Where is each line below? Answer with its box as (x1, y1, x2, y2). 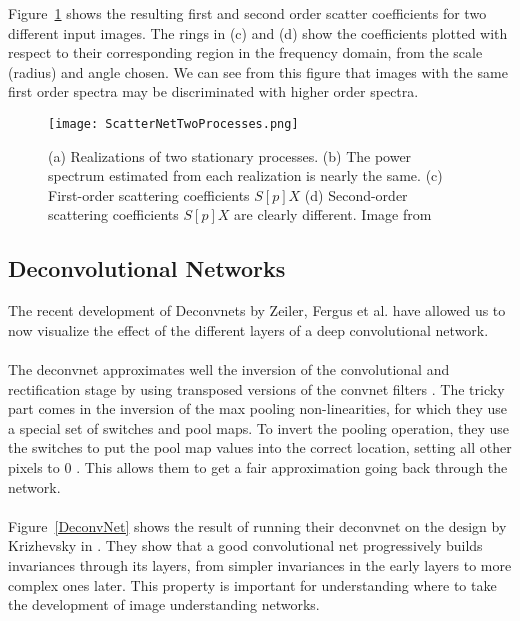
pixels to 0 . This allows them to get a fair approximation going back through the (8, 456, 508, 477)
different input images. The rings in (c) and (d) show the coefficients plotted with (8, 22, 508, 43)
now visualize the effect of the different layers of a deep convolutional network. (8, 319, 489, 340)
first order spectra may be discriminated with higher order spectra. (8, 81, 419, 102)
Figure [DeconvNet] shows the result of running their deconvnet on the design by (8, 515, 507, 536)
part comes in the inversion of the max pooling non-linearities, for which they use (8, 398, 508, 419)
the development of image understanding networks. (8, 594, 320, 615)
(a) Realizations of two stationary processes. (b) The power (48, 145, 412, 166)
